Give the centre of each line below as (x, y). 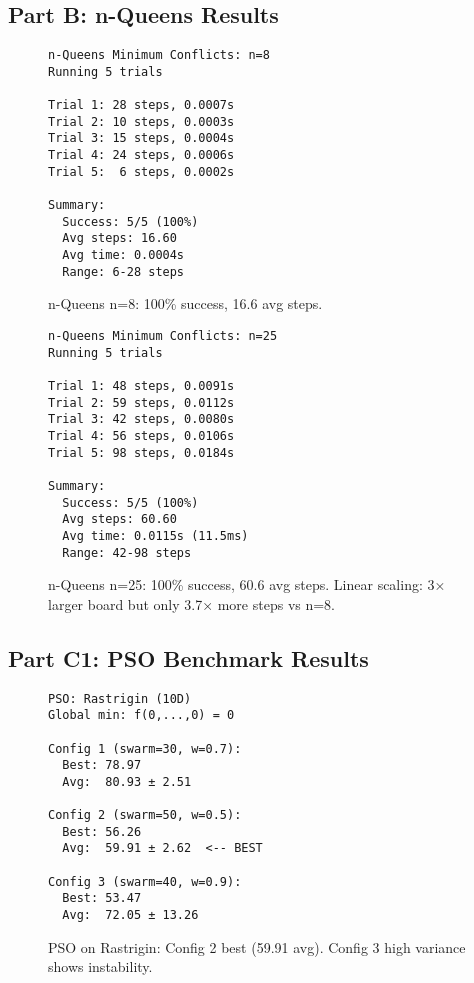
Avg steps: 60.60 (119, 519)
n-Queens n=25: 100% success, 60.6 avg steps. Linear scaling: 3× (247, 584)
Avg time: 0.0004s (123, 255)
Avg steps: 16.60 (119, 238)
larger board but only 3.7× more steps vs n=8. (192, 603)
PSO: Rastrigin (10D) (120, 698)
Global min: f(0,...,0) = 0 (141, 715)
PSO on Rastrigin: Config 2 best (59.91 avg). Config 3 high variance (257, 946)
